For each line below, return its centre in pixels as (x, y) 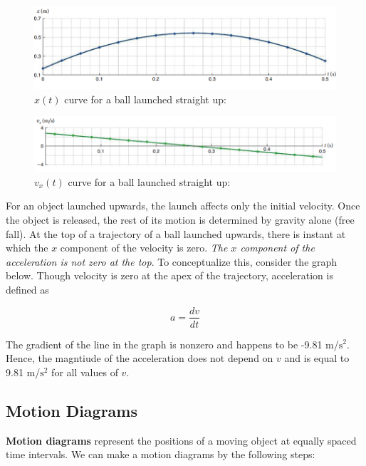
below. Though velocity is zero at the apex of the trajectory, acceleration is (169, 275)
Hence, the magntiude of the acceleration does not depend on (140, 358)
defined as (27, 289)
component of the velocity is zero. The (144, 248)
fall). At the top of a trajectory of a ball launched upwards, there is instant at (176, 233)
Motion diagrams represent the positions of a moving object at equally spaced (181, 440)
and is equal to (317, 358)
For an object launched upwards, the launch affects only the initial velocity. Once (183, 206)
